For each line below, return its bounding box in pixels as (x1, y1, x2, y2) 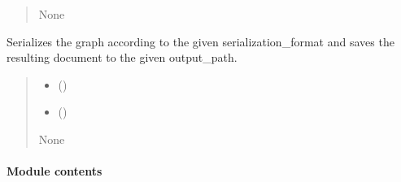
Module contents (7, 162, 102, 180)
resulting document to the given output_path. (7, 49, 238, 66)
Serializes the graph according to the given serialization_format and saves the (7, 32, 394, 50)
